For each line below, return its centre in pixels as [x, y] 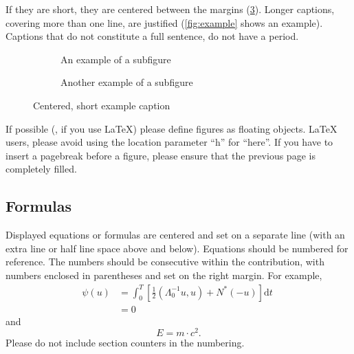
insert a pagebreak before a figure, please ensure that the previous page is [161, 155]
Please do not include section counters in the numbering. [125, 343]
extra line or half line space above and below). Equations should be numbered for [177, 248]
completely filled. [41, 169]
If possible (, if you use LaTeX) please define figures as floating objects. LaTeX [172, 128]
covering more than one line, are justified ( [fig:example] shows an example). [164, 22]
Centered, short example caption [102, 105]
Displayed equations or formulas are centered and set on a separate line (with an [175, 235]
